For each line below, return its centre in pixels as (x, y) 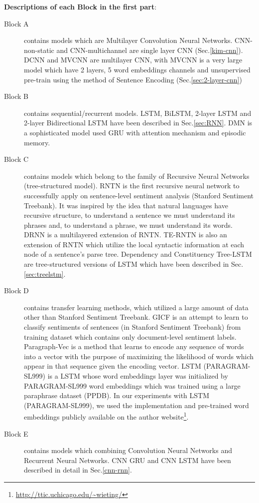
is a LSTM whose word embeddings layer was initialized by (138, 376)
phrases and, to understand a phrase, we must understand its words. (128, 225)
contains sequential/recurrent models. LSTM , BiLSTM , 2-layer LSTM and (138, 113)
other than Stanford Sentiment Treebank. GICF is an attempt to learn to (136, 317)
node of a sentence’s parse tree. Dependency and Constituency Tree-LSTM (138, 254)
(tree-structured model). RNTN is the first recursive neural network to (132, 186)
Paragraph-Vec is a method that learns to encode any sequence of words (134, 346)
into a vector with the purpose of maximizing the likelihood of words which (139, 356)
